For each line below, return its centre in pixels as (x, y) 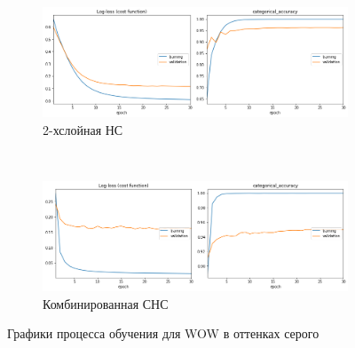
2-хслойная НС (83, 129)
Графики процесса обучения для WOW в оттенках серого (163, 333)
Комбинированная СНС (106, 303)
